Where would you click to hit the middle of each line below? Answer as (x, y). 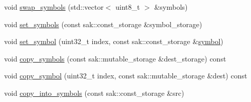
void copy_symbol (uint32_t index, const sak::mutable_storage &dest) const (126, 76)
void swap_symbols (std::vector (54, 7)
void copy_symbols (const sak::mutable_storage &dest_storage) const (115, 58)
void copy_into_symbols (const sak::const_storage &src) (94, 93)
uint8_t (128, 7)
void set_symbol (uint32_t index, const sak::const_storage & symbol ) (114, 41)
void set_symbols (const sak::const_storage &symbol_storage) (103, 24)
